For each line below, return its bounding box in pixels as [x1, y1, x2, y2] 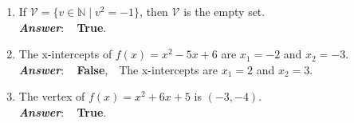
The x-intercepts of [18, 46, 112, 62]
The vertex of [18, 88, 85, 105]
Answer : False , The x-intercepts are [18, 61, 218, 77]
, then [140, 3, 168, 19]
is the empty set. [183, 3, 265, 19]
